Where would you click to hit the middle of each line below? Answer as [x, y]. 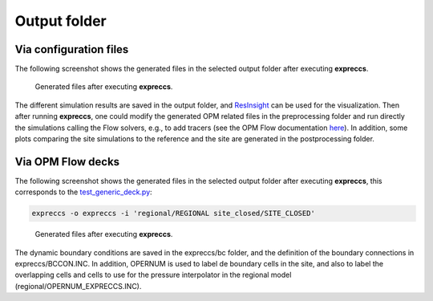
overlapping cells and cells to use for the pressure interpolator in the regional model [153, 275]
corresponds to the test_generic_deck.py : [83, 192]
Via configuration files [72, 49]
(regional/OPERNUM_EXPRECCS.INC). [78, 286]
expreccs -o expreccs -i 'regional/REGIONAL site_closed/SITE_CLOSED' [174, 214]
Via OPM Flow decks [67, 162]
